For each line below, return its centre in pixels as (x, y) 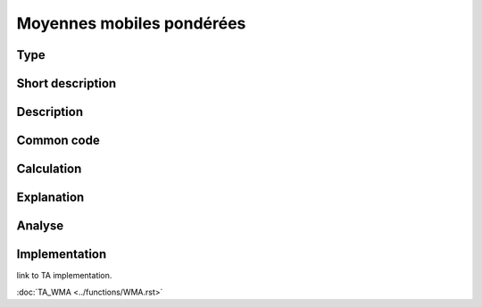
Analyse (40, 226)
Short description (66, 83)
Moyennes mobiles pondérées (131, 23)
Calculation (49, 169)
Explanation (50, 198)
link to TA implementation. (64, 276)
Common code (58, 141)
